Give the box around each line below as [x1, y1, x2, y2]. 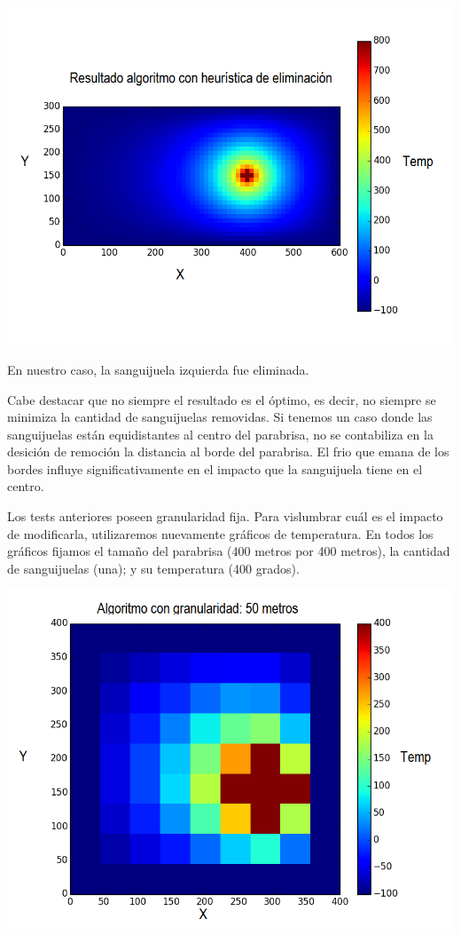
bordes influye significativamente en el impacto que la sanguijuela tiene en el [7, 459, 423, 478]
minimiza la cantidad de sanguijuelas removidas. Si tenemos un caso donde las [7, 408, 433, 426]
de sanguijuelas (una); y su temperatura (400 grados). [7, 559, 300, 577]
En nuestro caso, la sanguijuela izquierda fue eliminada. [7, 360, 309, 378]
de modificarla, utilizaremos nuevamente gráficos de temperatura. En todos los [7, 524, 434, 543]
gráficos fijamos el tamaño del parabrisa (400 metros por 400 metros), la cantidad [7, 542, 450, 560]
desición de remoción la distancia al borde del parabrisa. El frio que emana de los [7, 442, 449, 461]
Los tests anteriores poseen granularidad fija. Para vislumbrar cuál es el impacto [7, 507, 443, 526]
